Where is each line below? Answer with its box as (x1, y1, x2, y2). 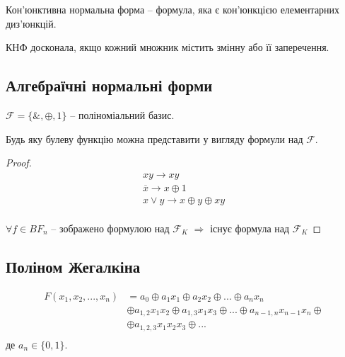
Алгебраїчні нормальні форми (6, 74, 213, 96)
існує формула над (210, 220, 290, 235)
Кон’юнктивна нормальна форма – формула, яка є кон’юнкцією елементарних (6, 2, 340, 16)
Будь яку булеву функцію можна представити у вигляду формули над (6, 131, 303, 146)
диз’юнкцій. (6, 16, 57, 30)
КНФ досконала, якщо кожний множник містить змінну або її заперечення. (6, 40, 329, 55)
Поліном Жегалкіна (6, 255, 141, 277)
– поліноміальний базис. (70, 107, 175, 122)
